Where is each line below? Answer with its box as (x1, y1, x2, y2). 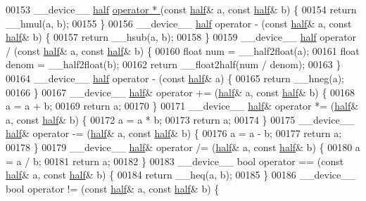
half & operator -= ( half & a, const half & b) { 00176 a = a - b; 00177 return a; (6, 126, 342, 141)
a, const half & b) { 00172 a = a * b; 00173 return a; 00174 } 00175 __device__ (6, 112, 355, 127)
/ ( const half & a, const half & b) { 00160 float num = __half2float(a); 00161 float (6, 43, 360, 58)
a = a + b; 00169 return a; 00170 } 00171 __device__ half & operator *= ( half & (6, 98, 359, 113)
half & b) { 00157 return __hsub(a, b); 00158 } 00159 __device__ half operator (6, 30, 357, 44)
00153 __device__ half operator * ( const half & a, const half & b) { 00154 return (6, 2, 357, 16)
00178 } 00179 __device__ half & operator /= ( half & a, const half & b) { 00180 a (6, 139, 360, 154)
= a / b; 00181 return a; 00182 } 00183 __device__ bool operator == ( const (6, 153, 344, 168)
